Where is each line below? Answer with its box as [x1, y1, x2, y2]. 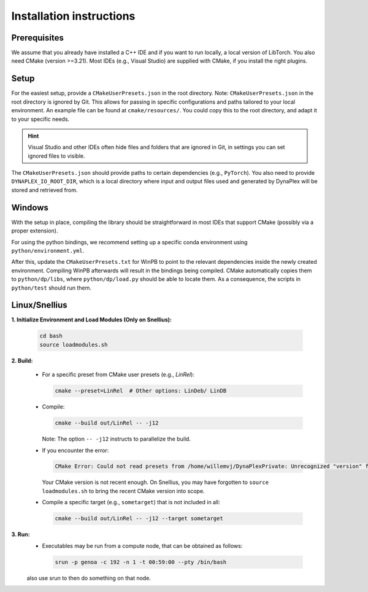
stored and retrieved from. [11, 186, 78, 193]
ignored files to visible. [28, 152, 85, 160]
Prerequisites [11, 33, 64, 43]
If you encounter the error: [42, 447, 109, 454]
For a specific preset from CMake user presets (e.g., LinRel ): [42, 371, 194, 379]
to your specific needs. [11, 115, 70, 123]
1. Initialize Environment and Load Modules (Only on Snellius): [11, 316, 172, 323]
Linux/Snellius [11, 300, 67, 310]
